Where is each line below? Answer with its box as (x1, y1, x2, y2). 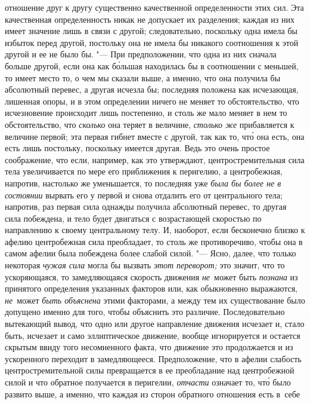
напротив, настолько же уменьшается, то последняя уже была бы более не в (5, 176, 281, 189)
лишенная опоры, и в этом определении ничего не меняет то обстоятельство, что (5, 94, 299, 107)
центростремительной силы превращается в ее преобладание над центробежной (5, 364, 294, 377)
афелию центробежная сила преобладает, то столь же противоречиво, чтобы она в (5, 235, 303, 247)
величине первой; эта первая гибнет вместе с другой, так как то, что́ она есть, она (5, 130, 305, 142)
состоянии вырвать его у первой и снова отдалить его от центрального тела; (5, 188, 283, 201)
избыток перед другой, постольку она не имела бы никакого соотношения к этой (5, 36, 299, 48)
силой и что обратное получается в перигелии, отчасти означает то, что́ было (5, 376, 291, 388)
